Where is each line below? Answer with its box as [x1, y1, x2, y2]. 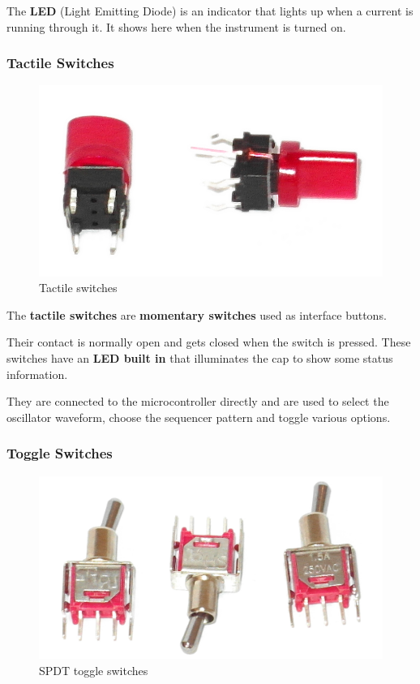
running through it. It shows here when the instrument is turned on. [6, 18, 346, 35]
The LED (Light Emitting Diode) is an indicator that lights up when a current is [6, 2, 414, 19]
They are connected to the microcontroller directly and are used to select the [6, 393, 389, 410]
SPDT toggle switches [39, 661, 148, 678]
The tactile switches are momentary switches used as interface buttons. [6, 306, 387, 323]
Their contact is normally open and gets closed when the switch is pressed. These [6, 333, 411, 351]
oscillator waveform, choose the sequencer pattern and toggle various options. [6, 408, 391, 425]
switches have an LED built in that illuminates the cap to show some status [6, 349, 393, 366]
